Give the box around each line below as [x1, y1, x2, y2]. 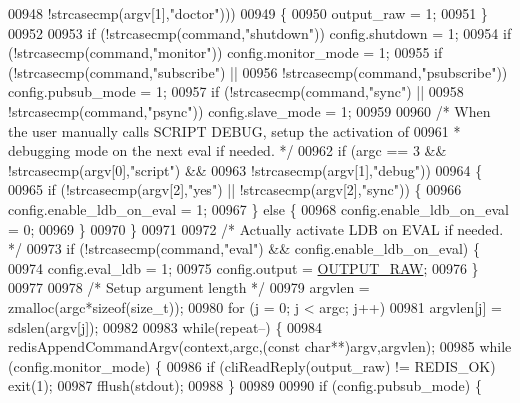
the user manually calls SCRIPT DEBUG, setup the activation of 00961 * [8, 120, 461, 141]
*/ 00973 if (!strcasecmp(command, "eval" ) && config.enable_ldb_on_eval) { [8, 238, 480, 259]
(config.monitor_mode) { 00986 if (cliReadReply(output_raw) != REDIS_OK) [8, 355, 496, 376]
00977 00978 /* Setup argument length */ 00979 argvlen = [8, 277, 370, 298]
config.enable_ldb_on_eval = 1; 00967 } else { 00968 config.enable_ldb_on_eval [8, 198, 509, 219]
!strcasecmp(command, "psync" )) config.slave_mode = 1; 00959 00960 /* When [8, 100, 491, 121]
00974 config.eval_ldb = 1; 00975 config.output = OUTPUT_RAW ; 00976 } [8, 257, 479, 278]
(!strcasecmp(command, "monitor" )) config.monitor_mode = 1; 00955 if [8, 42, 443, 63]
